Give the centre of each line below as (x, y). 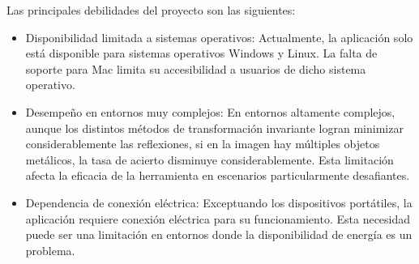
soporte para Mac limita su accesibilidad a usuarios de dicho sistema (196, 68)
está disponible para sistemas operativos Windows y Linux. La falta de (201, 53)
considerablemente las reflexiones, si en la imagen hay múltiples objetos (203, 144)
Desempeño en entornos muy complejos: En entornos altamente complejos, (210, 111)
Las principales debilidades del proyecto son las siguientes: (151, 10)
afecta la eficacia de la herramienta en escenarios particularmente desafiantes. (218, 175)
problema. (50, 250)
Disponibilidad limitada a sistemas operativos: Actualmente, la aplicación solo (219, 37)
